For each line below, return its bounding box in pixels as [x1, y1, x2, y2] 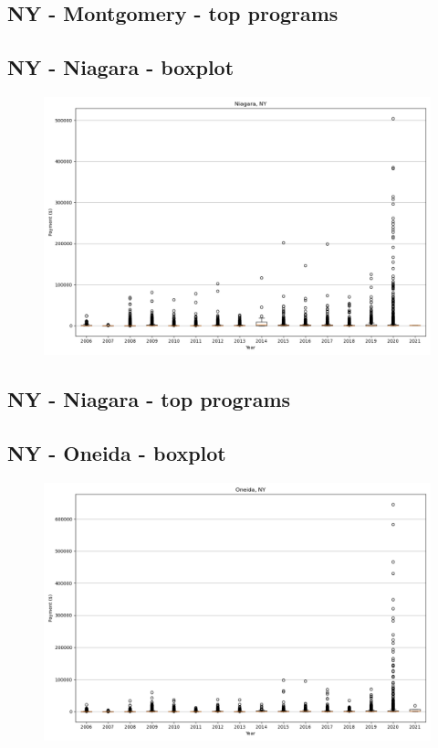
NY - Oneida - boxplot [7, 439, 226, 467]
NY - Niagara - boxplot [7, 53, 235, 81]
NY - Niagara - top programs [7, 385, 291, 413]
